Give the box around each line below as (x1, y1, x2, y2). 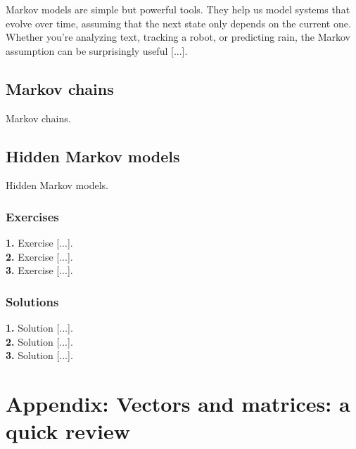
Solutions (6, 292, 59, 310)
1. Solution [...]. (6, 320, 73, 335)
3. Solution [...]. (6, 348, 73, 363)
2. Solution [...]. (6, 334, 73, 349)
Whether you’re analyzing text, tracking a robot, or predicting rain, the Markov (6, 30, 350, 44)
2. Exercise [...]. (6, 249, 73, 263)
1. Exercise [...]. (6, 235, 73, 250)
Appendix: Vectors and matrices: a (6, 389, 350, 418)
